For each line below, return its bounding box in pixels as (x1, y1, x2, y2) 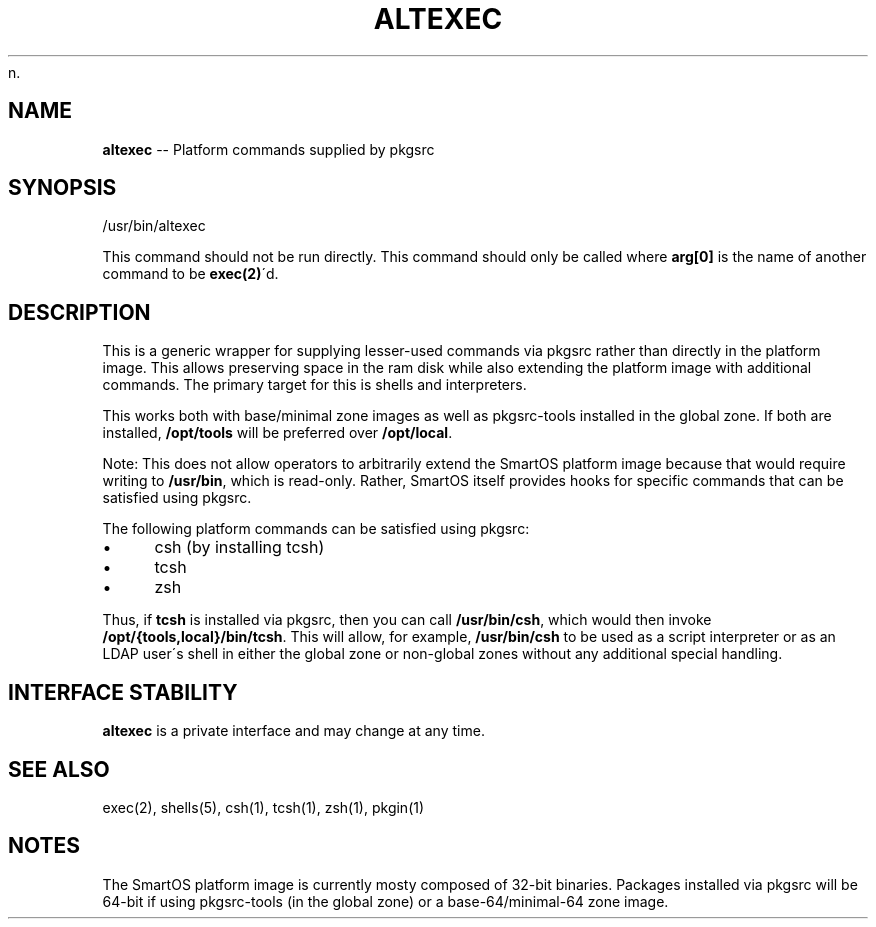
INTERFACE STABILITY (8, 679, 238, 705)
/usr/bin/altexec (102, 217, 206, 235)
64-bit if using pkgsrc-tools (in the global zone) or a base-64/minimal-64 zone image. (102, 892, 669, 910)
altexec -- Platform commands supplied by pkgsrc (102, 140, 435, 158)
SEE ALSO (8, 756, 110, 782)
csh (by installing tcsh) (154, 537, 325, 558)
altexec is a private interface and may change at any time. (102, 722, 485, 740)
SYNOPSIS (8, 175, 117, 201)
